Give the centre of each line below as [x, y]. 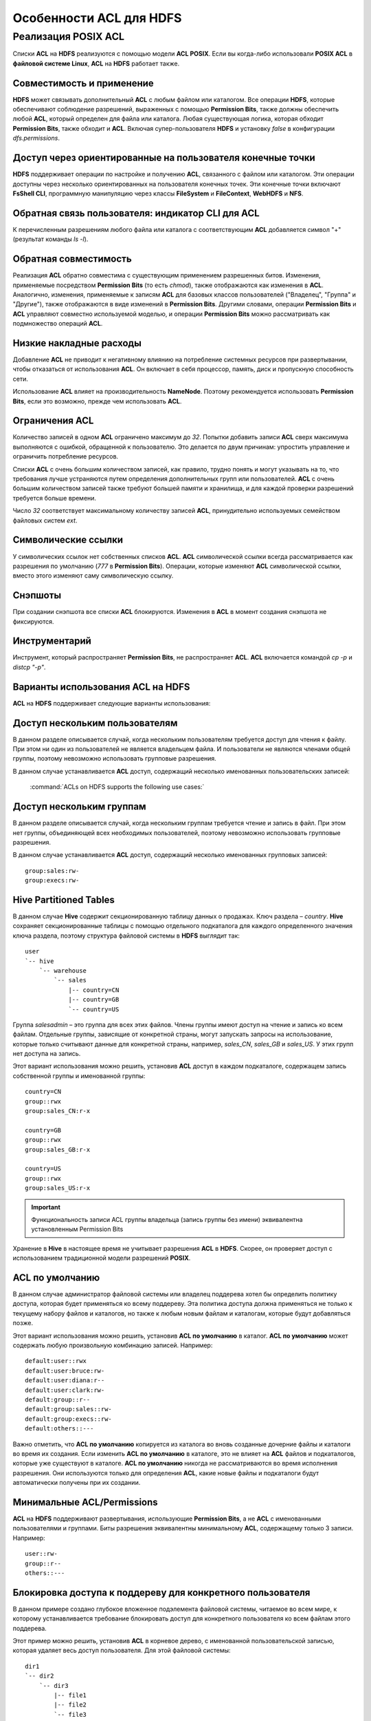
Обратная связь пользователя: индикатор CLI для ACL [136, 213]
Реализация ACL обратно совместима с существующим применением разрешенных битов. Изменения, [167, 275]
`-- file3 [70, 1714]
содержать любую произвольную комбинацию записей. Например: [113, 1345]
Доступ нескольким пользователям [95, 723]
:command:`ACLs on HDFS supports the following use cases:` [117, 787]
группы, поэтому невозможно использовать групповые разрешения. [114, 759]
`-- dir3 [54, 1686]
